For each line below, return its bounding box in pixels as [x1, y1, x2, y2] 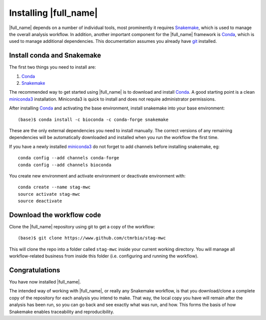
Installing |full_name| [9, 7, 98, 18]
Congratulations [9, 266, 60, 274]
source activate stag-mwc [18, 191, 81, 197]
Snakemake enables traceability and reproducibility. [9, 309, 114, 315]
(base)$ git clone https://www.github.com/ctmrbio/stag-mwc [18, 235, 166, 241]
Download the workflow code [9, 211, 101, 219]
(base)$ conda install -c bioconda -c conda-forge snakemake [18, 116, 168, 122]
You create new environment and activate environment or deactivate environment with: [9, 173, 186, 178]
